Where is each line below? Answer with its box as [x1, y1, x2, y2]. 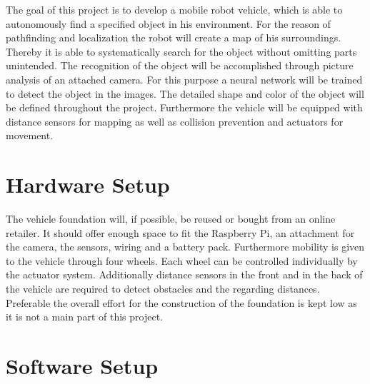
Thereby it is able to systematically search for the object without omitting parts [6, 44, 357, 59]
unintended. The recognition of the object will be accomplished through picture [6, 58, 354, 73]
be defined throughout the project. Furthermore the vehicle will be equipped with [6, 100, 363, 115]
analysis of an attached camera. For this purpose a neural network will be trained [6, 71, 363, 86]
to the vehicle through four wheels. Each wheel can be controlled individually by [6, 253, 358, 268]
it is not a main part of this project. [6, 309, 163, 324]
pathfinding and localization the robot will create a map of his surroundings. [6, 30, 341, 45]
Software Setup [6, 351, 159, 380]
